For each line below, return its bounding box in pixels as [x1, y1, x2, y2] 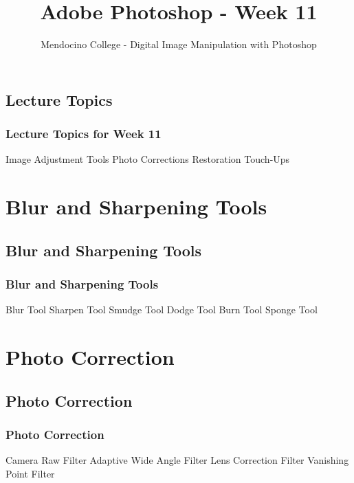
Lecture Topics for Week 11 [5, 125, 162, 142]
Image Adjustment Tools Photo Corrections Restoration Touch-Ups [5, 152, 290, 166]
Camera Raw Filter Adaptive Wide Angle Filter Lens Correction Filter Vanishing [5, 453, 349, 467]
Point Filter [5, 466, 55, 480]
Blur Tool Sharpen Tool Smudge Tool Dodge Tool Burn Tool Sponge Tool [5, 302, 318, 317]
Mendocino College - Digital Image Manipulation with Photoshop [41, 37, 317, 52]
